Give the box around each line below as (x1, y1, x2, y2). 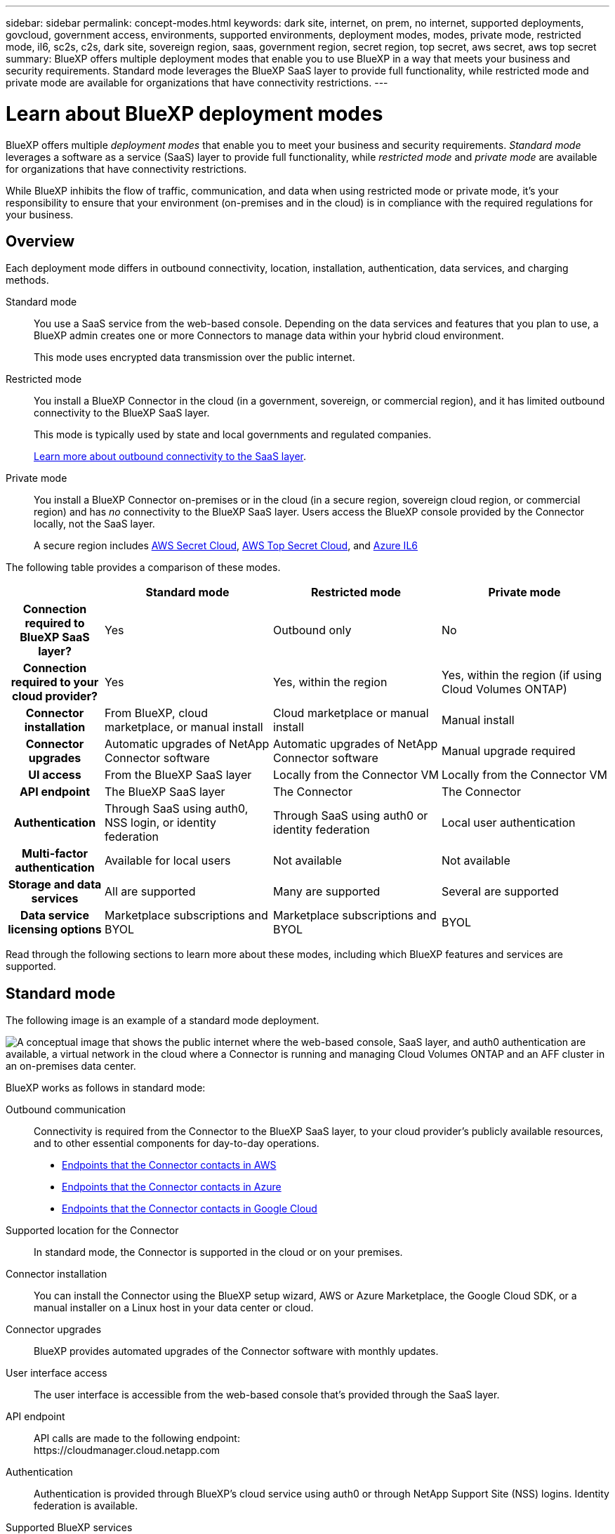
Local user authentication (442, 815, 576, 830)
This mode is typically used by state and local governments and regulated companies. (34, 428, 432, 441)
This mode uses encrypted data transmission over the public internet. (34, 351, 355, 364)
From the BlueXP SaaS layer (105, 768, 252, 782)
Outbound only (273, 623, 352, 638)
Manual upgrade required (442, 744, 576, 759)
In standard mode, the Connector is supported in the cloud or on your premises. (34, 1246, 403, 1259)
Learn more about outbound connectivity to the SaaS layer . (34, 450, 307, 463)
